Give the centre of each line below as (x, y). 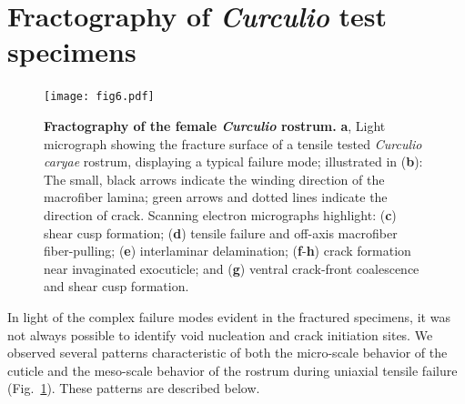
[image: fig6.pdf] (99, 97)
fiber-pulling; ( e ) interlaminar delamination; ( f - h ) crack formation (227, 251)
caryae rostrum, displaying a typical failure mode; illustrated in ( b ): (233, 162)
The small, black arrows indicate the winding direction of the (214, 179)
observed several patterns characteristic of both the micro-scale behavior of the (227, 353)
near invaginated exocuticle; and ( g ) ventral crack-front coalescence (232, 268)
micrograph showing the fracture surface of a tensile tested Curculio (233, 143)
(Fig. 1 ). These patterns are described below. (134, 388)
